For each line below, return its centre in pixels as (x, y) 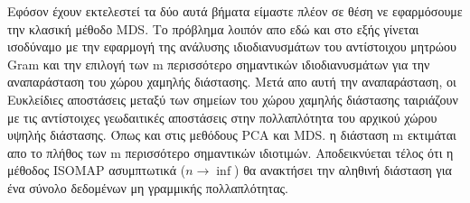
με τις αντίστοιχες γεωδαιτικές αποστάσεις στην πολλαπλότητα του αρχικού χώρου (222, 117)
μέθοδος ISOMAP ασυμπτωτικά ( (97, 170)
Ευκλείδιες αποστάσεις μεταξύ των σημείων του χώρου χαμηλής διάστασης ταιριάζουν (233, 99)
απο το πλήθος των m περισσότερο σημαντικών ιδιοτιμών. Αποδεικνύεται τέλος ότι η (230, 152)
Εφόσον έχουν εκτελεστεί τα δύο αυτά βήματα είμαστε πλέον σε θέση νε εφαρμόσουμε (235, 11)
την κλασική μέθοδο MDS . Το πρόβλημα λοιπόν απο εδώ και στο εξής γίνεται (213, 28)
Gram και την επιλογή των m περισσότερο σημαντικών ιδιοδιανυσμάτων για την (219, 64)
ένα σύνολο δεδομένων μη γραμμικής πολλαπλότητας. (148, 187)
